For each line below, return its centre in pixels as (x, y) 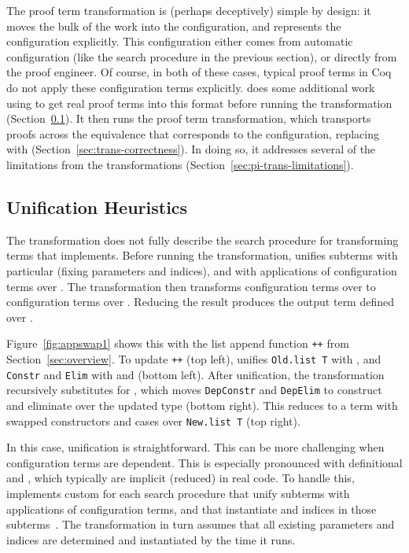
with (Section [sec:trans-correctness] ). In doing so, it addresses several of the (191, 149)
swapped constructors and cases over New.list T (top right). (153, 420)
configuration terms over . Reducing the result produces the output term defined (201, 302)
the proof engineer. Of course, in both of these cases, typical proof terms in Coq (199, 72)
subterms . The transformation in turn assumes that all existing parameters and (201, 524)
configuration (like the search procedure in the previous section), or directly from (202, 56)
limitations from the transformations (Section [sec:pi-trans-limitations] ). (180, 164)
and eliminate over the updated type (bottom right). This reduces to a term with (202, 405)
